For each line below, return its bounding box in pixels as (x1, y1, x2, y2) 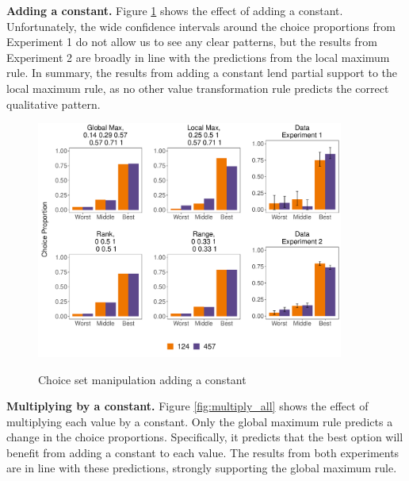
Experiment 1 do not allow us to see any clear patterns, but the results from (6, 33, 377, 50)
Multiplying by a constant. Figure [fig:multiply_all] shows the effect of (6, 398, 369, 414)
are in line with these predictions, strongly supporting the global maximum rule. (6, 460, 397, 476)
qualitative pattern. (6, 95, 101, 112)
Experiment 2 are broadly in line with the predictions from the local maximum (6, 48, 390, 65)
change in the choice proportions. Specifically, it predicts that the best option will (6, 429, 403, 445)
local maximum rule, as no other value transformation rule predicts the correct (6, 79, 389, 96)
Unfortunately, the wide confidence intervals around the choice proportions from (6, 17, 396, 34)
